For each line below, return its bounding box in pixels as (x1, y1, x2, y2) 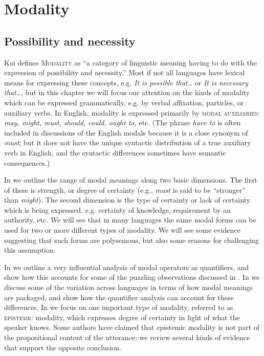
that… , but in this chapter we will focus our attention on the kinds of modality (4, 87, 250, 98)
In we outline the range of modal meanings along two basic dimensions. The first (4, 174, 257, 185)
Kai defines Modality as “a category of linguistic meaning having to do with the (4, 57, 257, 68)
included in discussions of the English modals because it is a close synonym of (4, 127, 248, 138)
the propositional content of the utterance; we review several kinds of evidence (4, 332, 250, 343)
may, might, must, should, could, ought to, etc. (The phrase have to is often (4, 117, 240, 128)
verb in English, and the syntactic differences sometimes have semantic (4, 147, 226, 158)
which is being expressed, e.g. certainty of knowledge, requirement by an (4, 204, 231, 215)
